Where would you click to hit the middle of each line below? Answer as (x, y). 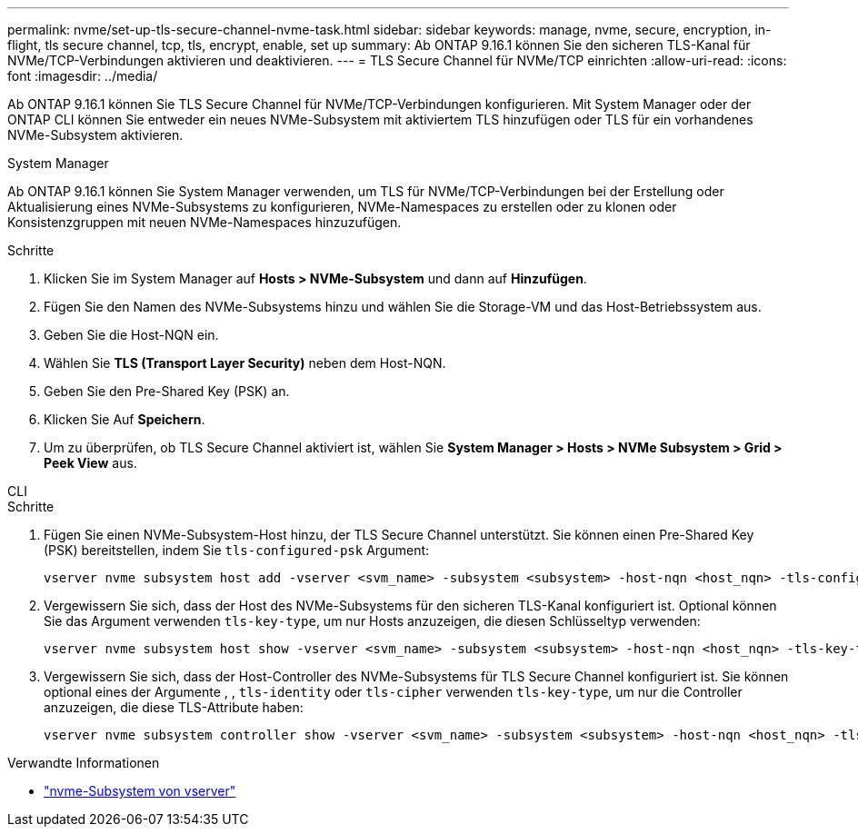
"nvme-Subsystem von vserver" (140, 791)
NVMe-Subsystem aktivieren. (95, 135)
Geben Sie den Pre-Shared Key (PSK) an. (167, 391)
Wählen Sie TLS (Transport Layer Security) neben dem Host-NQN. (245, 363)
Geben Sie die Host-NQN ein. (131, 335)
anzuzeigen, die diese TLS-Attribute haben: (174, 707)
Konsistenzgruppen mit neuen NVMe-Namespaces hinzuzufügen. (205, 222)
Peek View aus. (90, 463)
